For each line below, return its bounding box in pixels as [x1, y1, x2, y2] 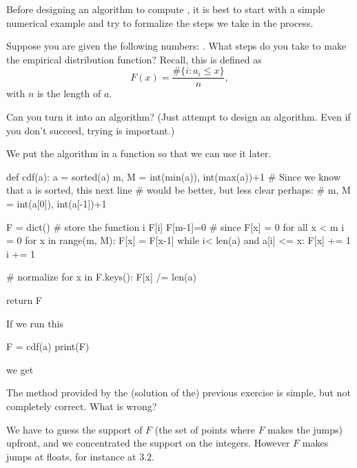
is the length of [37, 86, 101, 101]
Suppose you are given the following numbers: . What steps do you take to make [6, 39, 347, 53]
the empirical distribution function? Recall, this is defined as [6, 52, 262, 66]
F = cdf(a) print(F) [6, 339, 90, 354]
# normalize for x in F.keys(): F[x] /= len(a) [6, 269, 196, 284]
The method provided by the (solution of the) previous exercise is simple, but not [6, 385, 351, 400]
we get [6, 362, 34, 376]
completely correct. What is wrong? [6, 398, 157, 413]
